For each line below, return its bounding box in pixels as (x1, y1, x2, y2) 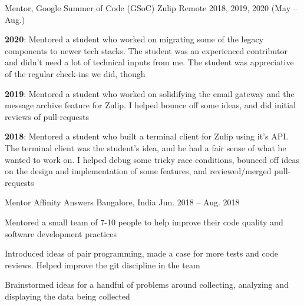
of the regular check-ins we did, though (5, 67, 146, 79)
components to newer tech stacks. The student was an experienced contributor (5, 44, 288, 56)
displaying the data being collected (5, 290, 130, 302)
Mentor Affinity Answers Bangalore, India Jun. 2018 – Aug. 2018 (5, 196, 240, 208)
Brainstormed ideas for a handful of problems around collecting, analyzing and (5, 278, 289, 291)
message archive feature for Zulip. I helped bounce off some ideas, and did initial (5, 99, 296, 111)
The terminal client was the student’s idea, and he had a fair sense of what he (5, 141, 286, 154)
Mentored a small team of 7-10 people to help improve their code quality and (5, 215, 283, 228)
